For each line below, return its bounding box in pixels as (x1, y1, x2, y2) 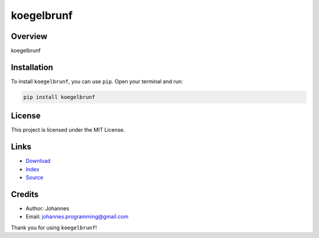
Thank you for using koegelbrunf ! (11, 224, 97, 231)
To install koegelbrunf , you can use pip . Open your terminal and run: (11, 77, 183, 85)
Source (25, 174, 44, 181)
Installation (11, 62, 53, 72)
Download (25, 157, 51, 165)
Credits (11, 189, 39, 199)
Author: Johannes (25, 205, 70, 212)
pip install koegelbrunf (23, 93, 96, 100)
